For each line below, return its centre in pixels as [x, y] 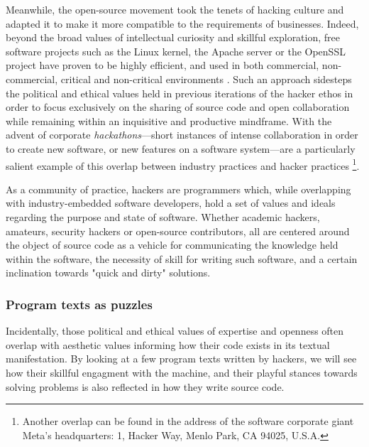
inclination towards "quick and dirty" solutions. [108, 273]
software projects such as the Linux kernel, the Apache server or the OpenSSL [176, 51]
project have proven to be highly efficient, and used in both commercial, [163, 65]
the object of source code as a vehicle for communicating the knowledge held [172, 245]
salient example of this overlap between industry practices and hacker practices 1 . [183, 164]
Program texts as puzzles [79, 304]
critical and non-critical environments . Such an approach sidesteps [206, 79]
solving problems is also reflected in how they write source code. [145, 386]
